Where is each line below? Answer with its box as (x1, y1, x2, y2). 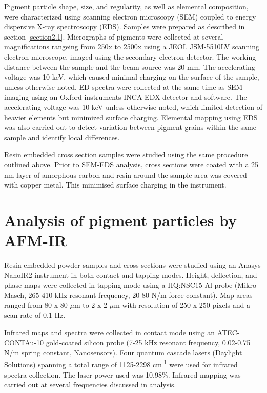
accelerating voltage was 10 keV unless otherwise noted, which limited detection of (4, 101, 262, 112)
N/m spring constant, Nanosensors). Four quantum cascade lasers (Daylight (4, 347, 242, 358)
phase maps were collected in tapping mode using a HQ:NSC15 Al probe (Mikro (4, 279, 256, 290)
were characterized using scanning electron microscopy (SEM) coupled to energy (4, 11, 256, 22)
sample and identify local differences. (4, 132, 120, 142)
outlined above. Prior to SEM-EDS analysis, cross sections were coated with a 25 (4, 159, 259, 170)
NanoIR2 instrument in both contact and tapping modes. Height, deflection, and (4, 269, 257, 280)
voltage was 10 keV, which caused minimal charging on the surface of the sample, (4, 71, 259, 82)
